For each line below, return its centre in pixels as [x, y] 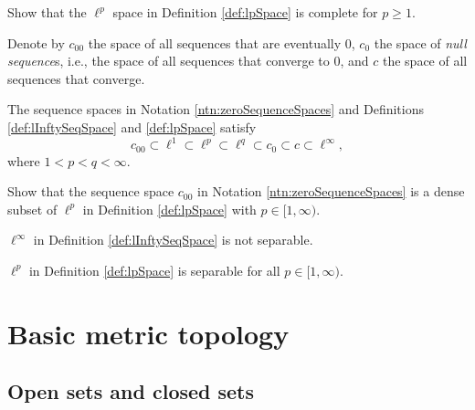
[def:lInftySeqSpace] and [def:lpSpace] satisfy [132, 126]
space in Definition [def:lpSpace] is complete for [245, 12]
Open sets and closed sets [131, 391]
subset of [32, 209]
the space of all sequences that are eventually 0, [222, 42]
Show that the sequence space [91, 191]
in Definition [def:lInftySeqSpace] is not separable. [173, 240]
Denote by [36, 42]
